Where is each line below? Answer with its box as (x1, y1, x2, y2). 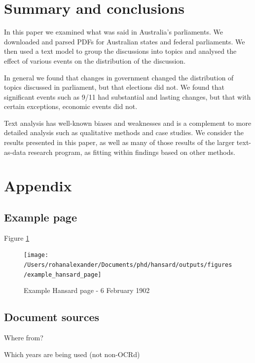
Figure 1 (4, 232, 30, 243)
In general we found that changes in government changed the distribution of (4, 72, 234, 82)
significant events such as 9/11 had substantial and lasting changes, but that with (4, 91, 251, 102)
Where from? (4, 332, 43, 343)
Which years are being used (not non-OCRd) (4, 349, 140, 359)
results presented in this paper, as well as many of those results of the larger (4, 137, 235, 147)
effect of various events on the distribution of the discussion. (4, 55, 186, 66)
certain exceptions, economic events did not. (4, 101, 138, 111)
